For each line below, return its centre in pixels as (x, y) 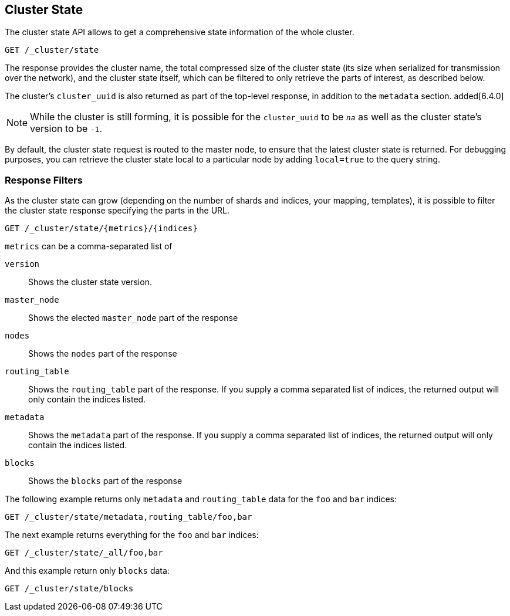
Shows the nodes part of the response (103, 354)
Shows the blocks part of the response (105, 481)
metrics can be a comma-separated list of (89, 246)
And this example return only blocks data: (87, 571)
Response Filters (44, 180)
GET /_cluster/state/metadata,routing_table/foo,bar (129, 517)
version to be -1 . (66, 129)
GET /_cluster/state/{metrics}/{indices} (101, 229)
